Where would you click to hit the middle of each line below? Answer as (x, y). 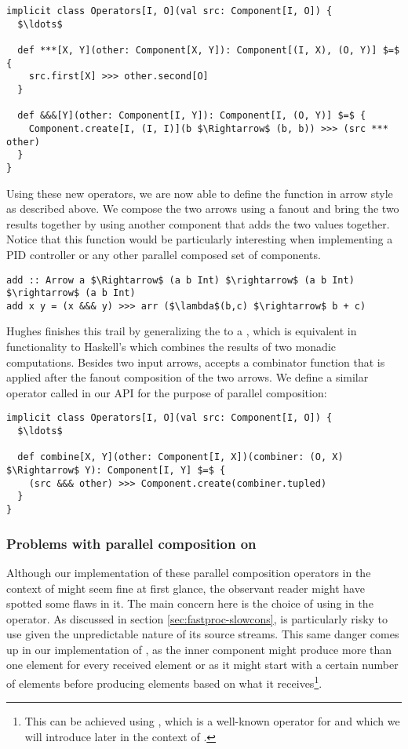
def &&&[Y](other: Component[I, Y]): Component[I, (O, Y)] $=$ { (192, 116)
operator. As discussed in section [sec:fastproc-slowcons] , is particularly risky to (197, 618)
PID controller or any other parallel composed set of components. (164, 254)
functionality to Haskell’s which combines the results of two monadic (171, 347)
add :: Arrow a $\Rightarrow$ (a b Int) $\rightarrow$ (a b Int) (180, 280)
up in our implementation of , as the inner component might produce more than (199, 649)
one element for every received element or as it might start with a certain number (202, 665)
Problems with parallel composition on (131, 543)
